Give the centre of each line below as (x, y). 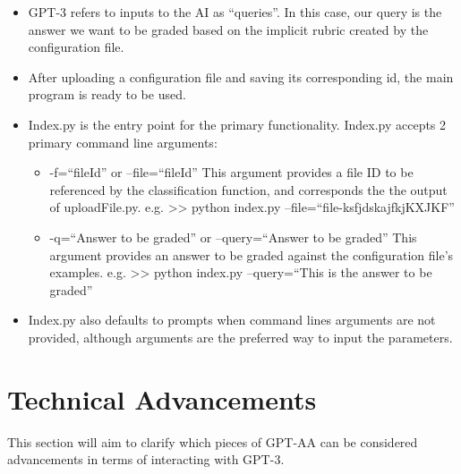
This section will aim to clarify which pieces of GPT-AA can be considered (213, 441)
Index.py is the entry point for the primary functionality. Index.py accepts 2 (237, 124)
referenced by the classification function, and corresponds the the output (248, 189)
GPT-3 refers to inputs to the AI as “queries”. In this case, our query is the (235, 12)
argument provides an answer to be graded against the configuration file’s (252, 254)
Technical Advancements (162, 398)
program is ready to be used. (107, 94)
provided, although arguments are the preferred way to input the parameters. (240, 337)
